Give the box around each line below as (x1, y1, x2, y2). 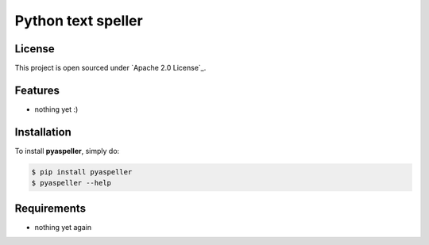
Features (14, 83, 60, 97)
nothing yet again (34, 222, 91, 232)
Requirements (14, 201, 87, 215)
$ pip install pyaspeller (31, 167, 133, 176)
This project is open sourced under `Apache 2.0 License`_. (14, 63, 207, 73)
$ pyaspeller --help (31, 178, 111, 188)
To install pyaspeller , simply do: (14, 146, 120, 155)
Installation (14, 125, 71, 139)
